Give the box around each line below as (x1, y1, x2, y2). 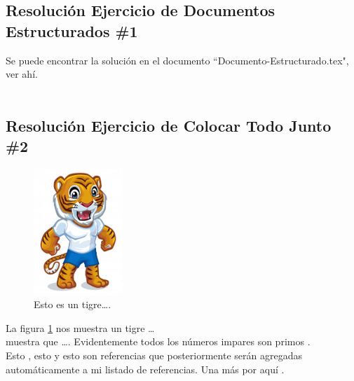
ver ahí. (6, 67, 38, 81)
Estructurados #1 (6, 20, 138, 41)
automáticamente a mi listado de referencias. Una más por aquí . (6, 361, 285, 376)
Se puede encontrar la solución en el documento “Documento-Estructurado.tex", (6, 53, 349, 67)
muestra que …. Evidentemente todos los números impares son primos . (6, 334, 311, 349)
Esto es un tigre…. (34, 297, 111, 312)
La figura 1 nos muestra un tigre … (6, 320, 155, 335)
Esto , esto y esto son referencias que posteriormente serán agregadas (6, 347, 302, 362)
